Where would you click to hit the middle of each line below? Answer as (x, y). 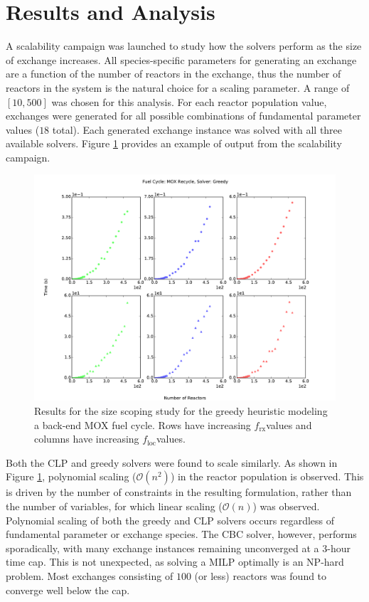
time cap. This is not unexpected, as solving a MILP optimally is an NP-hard (175, 562)
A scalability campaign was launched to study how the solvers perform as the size (184, 46)
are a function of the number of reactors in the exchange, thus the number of (173, 74)
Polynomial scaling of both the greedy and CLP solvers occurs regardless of (170, 520)
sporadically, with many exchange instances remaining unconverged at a (162, 548)
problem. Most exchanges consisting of (90, 576)
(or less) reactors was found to (261, 576)
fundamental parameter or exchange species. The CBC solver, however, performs (181, 534)
